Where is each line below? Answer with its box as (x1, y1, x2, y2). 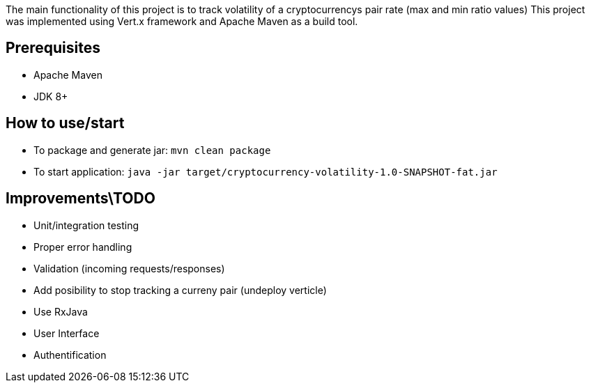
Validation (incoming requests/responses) (33, 262, 225, 274)
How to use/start (6, 114, 125, 132)
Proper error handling (33, 240, 132, 253)
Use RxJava (33, 305, 88, 318)
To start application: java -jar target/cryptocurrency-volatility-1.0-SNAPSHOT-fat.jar (33, 165, 498, 178)
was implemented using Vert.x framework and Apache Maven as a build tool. (6, 15, 358, 27)
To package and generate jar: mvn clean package (33, 143, 271, 156)
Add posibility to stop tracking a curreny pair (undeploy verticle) (33, 284, 327, 296)
